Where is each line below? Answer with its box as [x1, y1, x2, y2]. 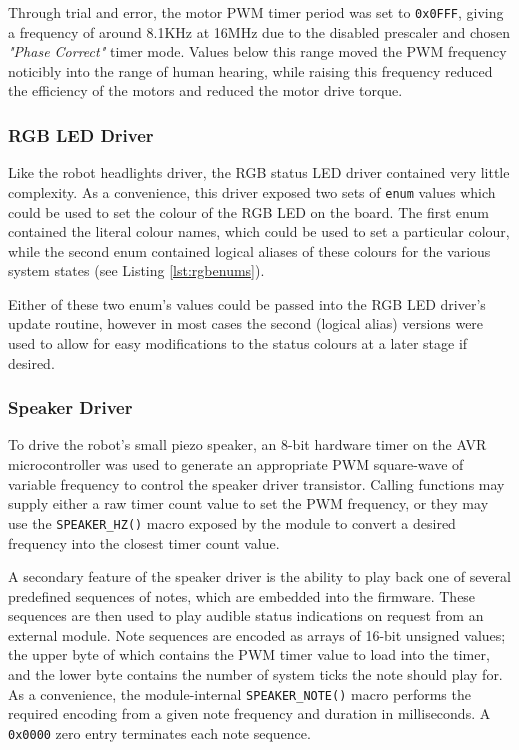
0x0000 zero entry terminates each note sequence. [8, 722, 311, 743]
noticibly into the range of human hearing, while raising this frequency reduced [8, 60, 493, 81]
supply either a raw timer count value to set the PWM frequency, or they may [8, 493, 489, 514]
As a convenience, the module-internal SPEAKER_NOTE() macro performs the [8, 683, 471, 704]
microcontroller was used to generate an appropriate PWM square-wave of [8, 454, 464, 475]
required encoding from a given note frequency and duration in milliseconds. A [8, 703, 491, 724]
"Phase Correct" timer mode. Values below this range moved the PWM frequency [8, 41, 507, 62]
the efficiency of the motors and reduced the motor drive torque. [8, 80, 403, 101]
